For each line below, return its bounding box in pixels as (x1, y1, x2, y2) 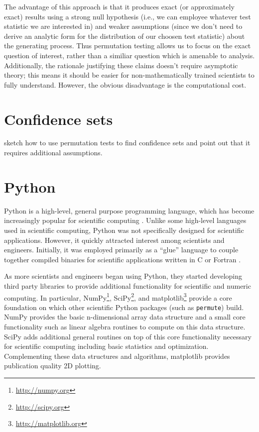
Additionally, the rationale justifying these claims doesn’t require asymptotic (4, 60, 238, 70)
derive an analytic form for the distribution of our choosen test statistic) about (4, 30, 245, 41)
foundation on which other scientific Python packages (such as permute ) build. (4, 302, 244, 312)
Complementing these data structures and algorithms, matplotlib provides (4, 350, 230, 361)
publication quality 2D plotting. (4, 360, 101, 371)
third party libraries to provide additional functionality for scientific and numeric (4, 280, 251, 291)
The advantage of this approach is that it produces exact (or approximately (4, 1, 235, 11)
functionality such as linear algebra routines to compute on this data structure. (4, 322, 246, 332)
